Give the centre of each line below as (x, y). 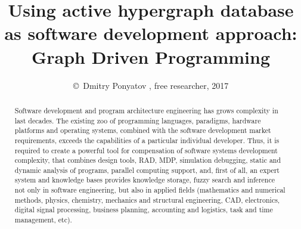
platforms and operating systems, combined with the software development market (143, 130)
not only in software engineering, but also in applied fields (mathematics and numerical (150, 190)
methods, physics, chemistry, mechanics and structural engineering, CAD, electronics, (147, 199)
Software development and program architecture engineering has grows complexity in (146, 110)
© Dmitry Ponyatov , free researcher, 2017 (151, 85)
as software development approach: (151, 33)
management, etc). (43, 220)
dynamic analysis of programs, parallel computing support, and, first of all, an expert (147, 170)
